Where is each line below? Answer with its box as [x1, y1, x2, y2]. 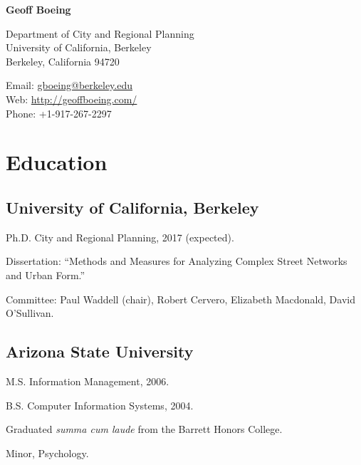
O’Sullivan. [6, 305, 54, 320]
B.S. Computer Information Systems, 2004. [6, 397, 194, 412]
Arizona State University [6, 340, 194, 362]
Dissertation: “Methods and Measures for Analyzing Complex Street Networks [6, 254, 347, 268]
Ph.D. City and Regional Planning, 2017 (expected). [6, 229, 234, 244]
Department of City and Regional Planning [6, 26, 194, 41]
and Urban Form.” [6, 267, 85, 282]
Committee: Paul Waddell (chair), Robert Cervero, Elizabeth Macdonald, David [6, 291, 355, 306]
